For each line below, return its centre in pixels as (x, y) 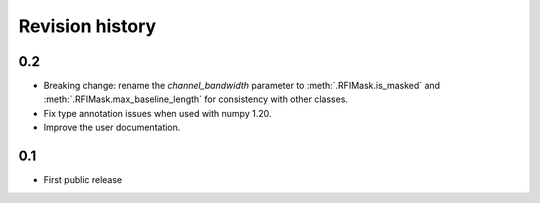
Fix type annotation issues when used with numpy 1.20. (157, 113)
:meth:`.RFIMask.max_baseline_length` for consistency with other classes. (196, 99)
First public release (83, 180)
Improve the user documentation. (112, 127)
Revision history (87, 26)
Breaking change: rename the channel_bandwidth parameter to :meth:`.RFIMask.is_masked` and (241, 86)
